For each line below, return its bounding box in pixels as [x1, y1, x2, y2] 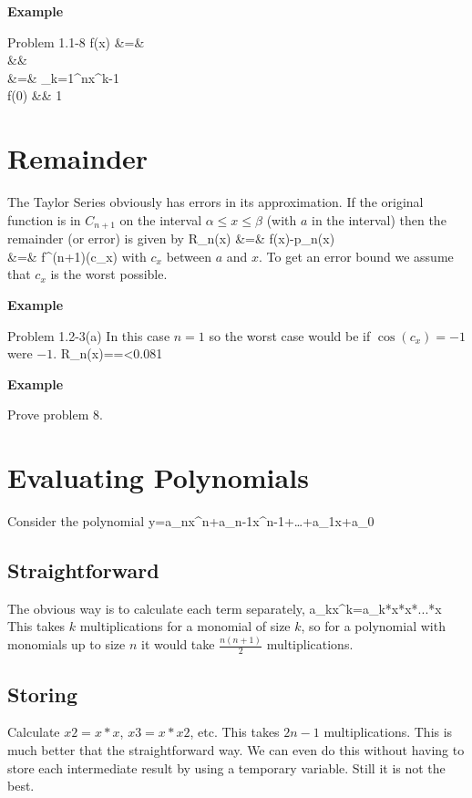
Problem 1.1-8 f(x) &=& [7, 32, 145, 51]
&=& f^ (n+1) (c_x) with [7, 246, 147, 265]
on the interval [119, 210, 202, 229]
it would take [140, 635, 215, 654]
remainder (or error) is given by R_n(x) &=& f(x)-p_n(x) [7, 229, 335, 248]
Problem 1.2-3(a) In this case [7, 326, 170, 345]
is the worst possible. [50, 264, 168, 284]
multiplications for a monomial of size [79, 617, 291, 636]
